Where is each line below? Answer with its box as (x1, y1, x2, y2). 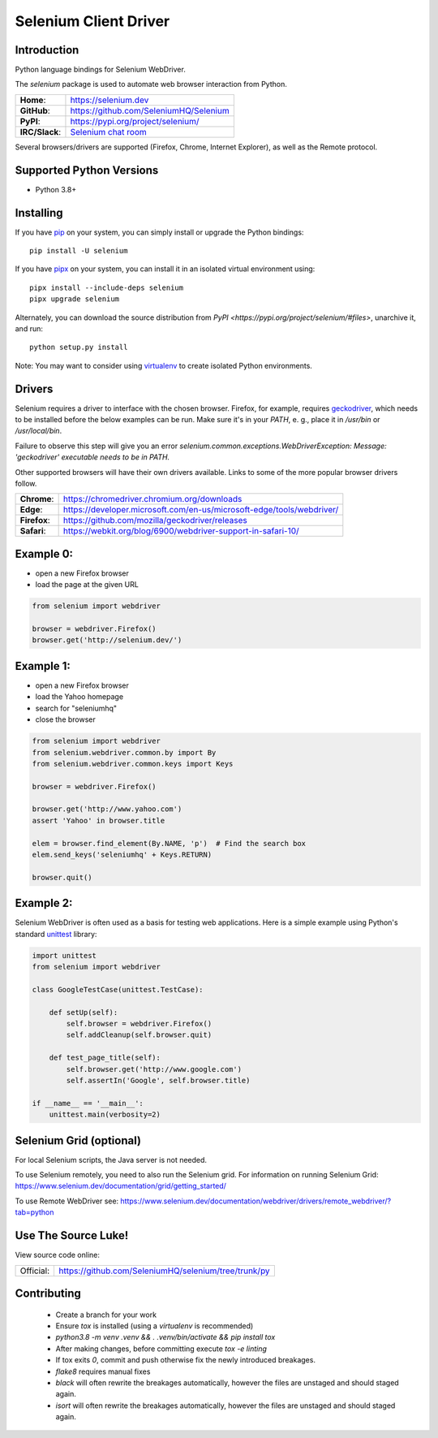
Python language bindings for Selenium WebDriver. (15, 65, 186, 75)
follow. (15, 479, 37, 489)
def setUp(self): (49, 1008, 118, 1017)
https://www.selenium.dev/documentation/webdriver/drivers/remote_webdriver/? (120, 1196, 392, 1206)
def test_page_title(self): (49, 1053, 161, 1063)
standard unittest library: (15, 929, 97, 939)
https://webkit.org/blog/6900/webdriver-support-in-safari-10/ (62, 525, 299, 537)
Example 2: (15, 896, 73, 910)
